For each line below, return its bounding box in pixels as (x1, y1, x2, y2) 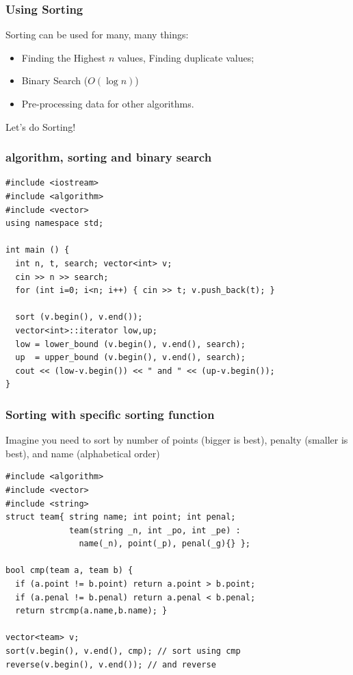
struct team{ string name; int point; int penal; (5, 512, 236, 522)
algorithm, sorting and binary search (5, 149, 212, 166)
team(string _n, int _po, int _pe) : (69, 525, 241, 535)
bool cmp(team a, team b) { (5, 565, 133, 576)
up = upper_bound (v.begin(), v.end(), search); (15, 353, 246, 363)
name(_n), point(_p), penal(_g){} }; (79, 539, 250, 549)
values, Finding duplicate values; (117, 50, 254, 64)
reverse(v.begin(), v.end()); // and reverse (5, 659, 216, 670)
